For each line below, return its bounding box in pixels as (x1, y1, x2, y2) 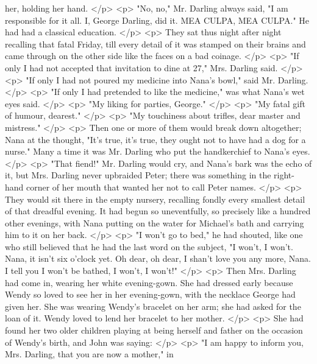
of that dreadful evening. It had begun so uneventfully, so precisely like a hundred (5, 205, 311, 217)
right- (274, 169, 294, 181)
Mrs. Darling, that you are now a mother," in (5, 348, 174, 360)
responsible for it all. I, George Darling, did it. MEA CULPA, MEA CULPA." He (5, 13, 309, 26)
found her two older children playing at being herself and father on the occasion (5, 324, 303, 337)
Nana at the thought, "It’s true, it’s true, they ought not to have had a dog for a (5, 133, 306, 145)
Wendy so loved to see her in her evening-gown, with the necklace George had (5, 288, 296, 301)
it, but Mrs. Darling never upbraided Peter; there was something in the (5, 169, 271, 181)
